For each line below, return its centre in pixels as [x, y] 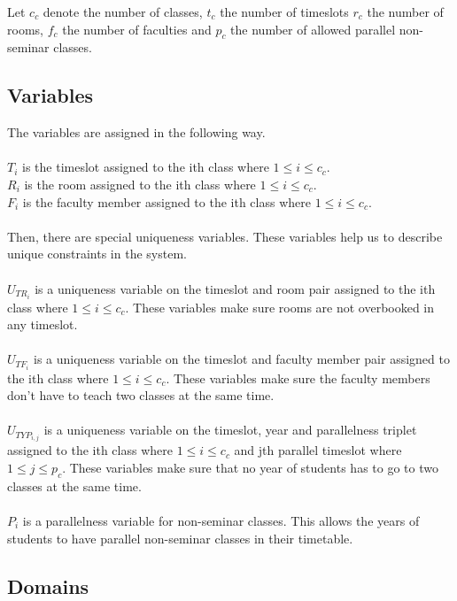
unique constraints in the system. [97, 254]
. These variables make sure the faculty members [298, 378]
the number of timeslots [284, 12]
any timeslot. [43, 324]
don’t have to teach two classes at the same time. [141, 395]
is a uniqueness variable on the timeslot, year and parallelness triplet [230, 430]
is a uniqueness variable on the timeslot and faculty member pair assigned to [242, 359]
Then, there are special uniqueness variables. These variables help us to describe [225, 236]
